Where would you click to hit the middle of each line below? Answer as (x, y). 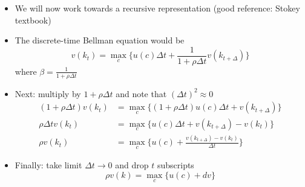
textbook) (33, 20)
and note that (141, 93)
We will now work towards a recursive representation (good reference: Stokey (157, 8)
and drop (132, 165)
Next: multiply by (48, 93)
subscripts (175, 165)
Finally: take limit (48, 165)
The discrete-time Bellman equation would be (100, 40)
